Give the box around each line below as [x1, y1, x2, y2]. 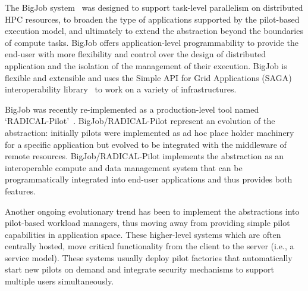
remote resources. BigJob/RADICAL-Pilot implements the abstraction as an [5, 150, 284, 162]
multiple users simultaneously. [5, 275, 114, 287]
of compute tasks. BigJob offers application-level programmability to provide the [5, 36, 298, 48]
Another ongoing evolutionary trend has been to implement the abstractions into [5, 205, 300, 217]
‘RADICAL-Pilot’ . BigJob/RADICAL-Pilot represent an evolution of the [5, 114, 275, 127]
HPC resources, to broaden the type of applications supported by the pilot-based [5, 13, 300, 25]
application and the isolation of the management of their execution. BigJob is [5, 59, 287, 72]
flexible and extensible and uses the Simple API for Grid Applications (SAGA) [5, 71, 292, 83]
